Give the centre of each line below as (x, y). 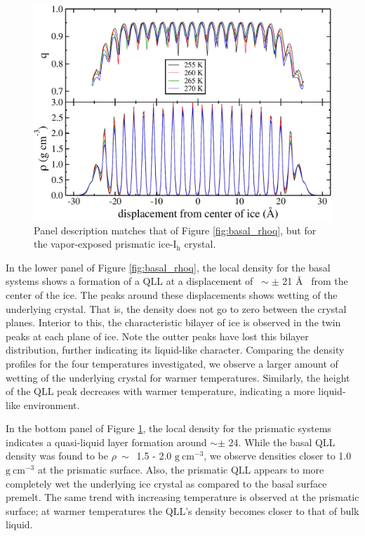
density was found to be (57, 456)
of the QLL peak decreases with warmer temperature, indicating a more (160, 391)
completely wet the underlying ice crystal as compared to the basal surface (166, 483)
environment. (52, 404)
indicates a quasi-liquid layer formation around (106, 442)
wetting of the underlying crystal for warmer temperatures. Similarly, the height (178, 377)
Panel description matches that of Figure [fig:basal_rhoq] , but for (175, 230)
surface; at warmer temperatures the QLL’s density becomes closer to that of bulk (182, 510)
